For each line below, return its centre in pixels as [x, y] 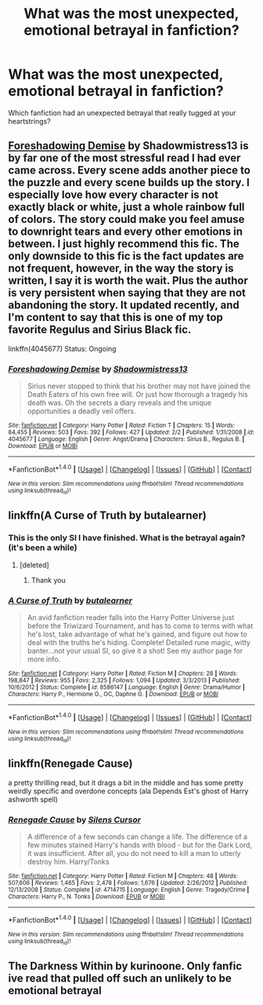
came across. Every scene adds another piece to [129, 171]
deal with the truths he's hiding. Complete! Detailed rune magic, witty [139, 643]
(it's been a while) [43, 548]
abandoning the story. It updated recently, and [124, 306]
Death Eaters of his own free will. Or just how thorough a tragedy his [137, 395]
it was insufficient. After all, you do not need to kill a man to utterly [134, 854]
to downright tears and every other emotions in [126, 232]
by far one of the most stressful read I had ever [124, 158]
